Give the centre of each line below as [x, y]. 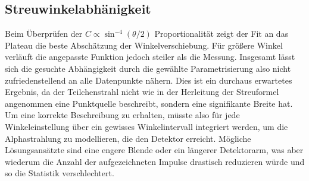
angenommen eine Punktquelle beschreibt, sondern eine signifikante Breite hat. [149, 103]
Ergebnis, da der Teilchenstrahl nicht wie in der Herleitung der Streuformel [142, 92]
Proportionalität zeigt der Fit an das [221, 34]
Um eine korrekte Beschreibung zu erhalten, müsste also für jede [122, 115]
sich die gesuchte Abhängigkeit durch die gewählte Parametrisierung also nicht [148, 68]
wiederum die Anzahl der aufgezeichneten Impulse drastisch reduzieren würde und [155, 161]
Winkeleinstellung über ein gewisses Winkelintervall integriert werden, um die [146, 126]
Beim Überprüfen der [44, 34]
